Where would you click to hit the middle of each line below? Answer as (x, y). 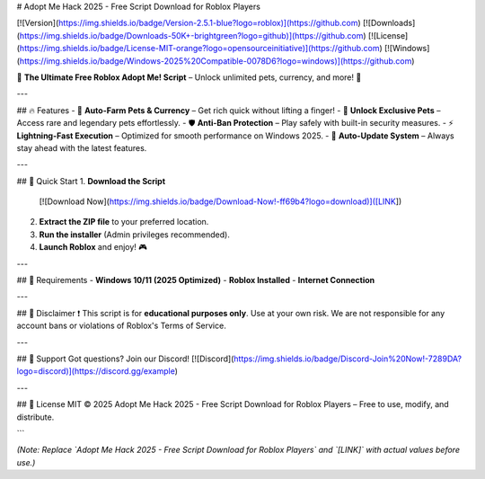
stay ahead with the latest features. (82, 147)
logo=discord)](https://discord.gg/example (96, 371)
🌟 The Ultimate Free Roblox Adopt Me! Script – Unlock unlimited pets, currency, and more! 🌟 (189, 77)
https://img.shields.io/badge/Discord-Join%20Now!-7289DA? (348, 359)
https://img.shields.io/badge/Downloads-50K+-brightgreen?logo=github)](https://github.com (191, 35)
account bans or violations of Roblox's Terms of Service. (121, 326)
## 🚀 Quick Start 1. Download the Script (91, 181)
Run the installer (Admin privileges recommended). (135, 235)
